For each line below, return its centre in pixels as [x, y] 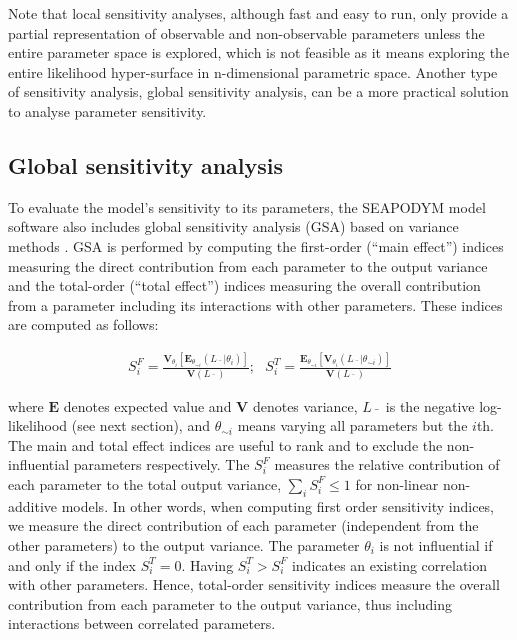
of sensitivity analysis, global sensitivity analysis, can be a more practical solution [258, 91]
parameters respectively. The [161, 464]
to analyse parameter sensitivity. [107, 110]
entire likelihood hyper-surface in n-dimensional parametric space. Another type [253, 71]
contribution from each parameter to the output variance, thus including [230, 603]
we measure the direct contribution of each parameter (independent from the [243, 525]
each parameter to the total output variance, [145, 483]
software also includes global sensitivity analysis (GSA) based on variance [233, 226]
